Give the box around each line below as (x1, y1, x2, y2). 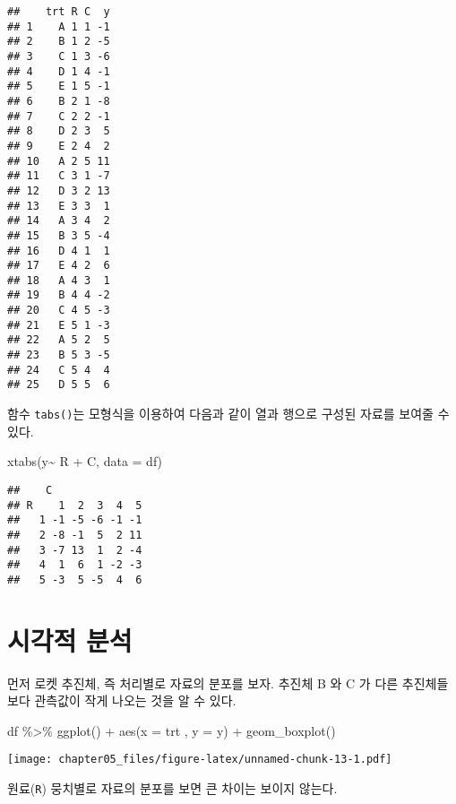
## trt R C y (7, 5, 110, 18)
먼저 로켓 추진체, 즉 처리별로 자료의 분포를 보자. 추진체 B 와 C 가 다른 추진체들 (7, 673, 449, 692)
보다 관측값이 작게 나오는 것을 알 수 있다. (7, 691, 237, 710)
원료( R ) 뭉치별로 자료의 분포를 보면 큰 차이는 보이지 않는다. (7, 779, 338, 798)
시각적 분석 (7, 621, 133, 658)
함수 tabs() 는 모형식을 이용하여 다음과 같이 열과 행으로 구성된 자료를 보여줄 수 (7, 404, 450, 423)
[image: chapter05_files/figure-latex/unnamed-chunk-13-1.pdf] (7, 753, 392, 766)
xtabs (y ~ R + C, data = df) (7, 452, 163, 471)
